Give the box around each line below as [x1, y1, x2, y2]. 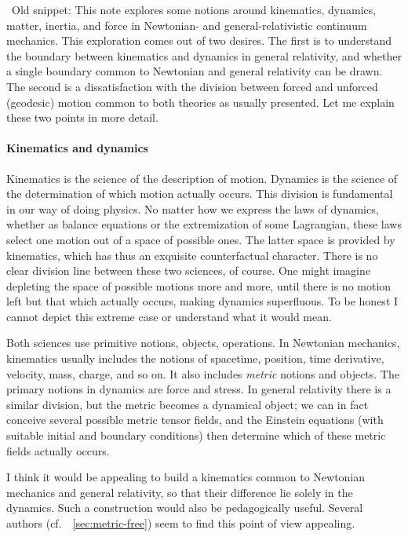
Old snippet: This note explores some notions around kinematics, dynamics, [11, 2, 377, 17]
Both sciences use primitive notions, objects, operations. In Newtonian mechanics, [6, 334, 400, 351]
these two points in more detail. [6, 109, 158, 126]
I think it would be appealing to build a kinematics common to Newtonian [6, 469, 366, 485]
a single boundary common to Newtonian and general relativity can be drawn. [6, 63, 383, 79]
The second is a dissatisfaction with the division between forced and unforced [6, 78, 378, 94]
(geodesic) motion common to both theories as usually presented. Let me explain [6, 93, 395, 110]
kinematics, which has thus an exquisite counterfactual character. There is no [6, 247, 378, 263]
